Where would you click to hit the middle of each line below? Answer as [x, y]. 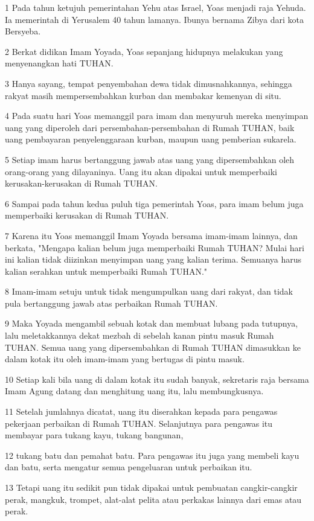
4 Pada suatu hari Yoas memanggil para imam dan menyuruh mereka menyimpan [157, 116]
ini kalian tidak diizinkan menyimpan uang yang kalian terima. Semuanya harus [153, 259]
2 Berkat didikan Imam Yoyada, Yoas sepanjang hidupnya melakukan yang [144, 51]
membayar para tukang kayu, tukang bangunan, [94, 435]
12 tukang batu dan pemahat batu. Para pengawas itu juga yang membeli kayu [152, 455]
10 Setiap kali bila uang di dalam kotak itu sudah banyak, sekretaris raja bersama [157, 379]
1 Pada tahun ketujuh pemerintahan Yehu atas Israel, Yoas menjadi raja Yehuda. [155, 7]
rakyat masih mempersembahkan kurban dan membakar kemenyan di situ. [143, 95]
